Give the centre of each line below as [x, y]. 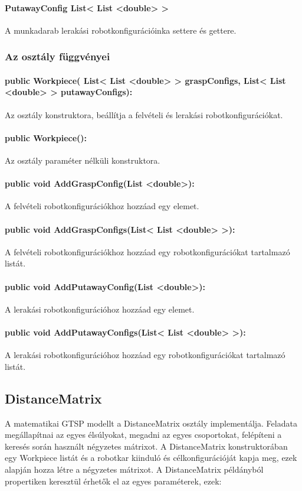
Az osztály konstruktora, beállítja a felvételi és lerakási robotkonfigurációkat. [144, 114]
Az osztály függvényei [58, 56]
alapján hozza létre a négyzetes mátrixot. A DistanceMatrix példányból [134, 469]
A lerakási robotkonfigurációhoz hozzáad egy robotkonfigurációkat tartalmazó [145, 355]
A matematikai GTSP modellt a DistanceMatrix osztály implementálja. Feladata [151, 423]
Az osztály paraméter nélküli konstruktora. [83, 160]
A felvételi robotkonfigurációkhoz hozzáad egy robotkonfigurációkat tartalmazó [147, 251]
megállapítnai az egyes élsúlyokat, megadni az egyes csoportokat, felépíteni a [143, 435]
